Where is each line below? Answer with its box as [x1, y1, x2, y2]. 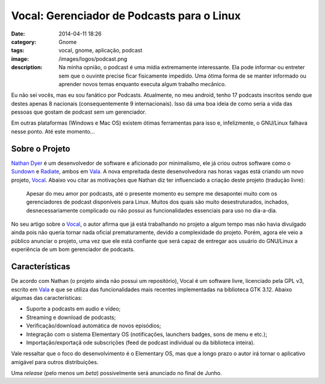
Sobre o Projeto [11, 143, 70, 153]
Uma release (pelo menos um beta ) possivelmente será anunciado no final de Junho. [11, 370, 222, 377]
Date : [11, 30, 25, 37]
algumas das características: [11, 294, 82, 301]
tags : [11, 47, 25, 54]
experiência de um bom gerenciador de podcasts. [11, 246, 135, 253]
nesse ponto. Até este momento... [11, 128, 95, 135]
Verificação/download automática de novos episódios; [26, 322, 161, 329]
